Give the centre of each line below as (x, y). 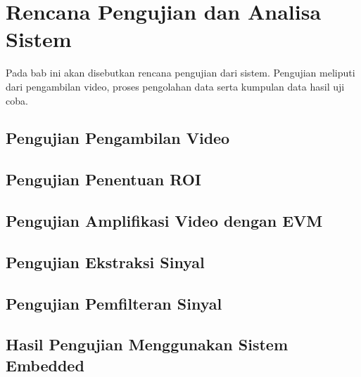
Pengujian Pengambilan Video (118, 138)
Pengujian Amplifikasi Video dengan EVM (164, 221)
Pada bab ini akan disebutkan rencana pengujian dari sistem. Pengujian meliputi (180, 73)
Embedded (45, 365)
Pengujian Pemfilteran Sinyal (114, 303)
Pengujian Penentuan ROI (103, 179)
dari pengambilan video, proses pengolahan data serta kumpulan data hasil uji (175, 86)
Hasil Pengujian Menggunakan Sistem (147, 344)
